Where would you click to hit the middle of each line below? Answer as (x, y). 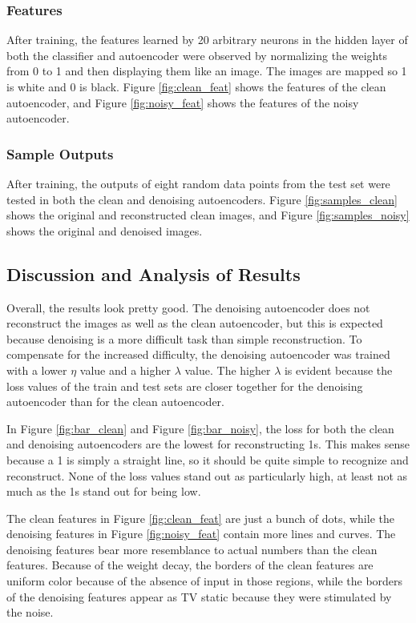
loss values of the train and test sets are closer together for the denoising (185, 386)
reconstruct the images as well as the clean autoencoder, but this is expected (195, 323)
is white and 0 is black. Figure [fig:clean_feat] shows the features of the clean (196, 86)
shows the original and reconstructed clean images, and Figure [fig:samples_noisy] (208, 215)
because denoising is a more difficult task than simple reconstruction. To (184, 338)
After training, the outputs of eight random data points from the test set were (198, 183)
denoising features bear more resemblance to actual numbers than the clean (192, 549)
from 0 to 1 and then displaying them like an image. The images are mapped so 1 (207, 71)
